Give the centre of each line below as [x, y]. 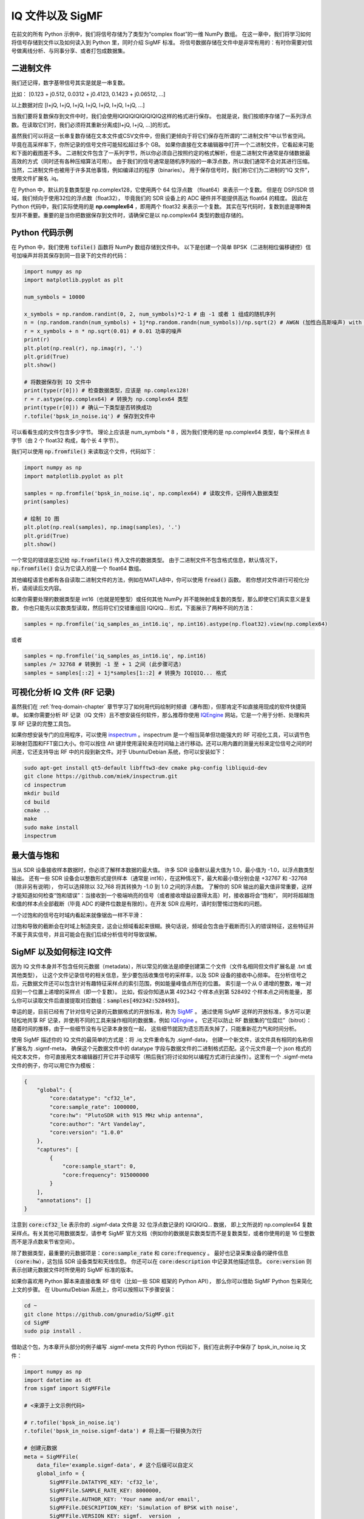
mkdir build [42, 794]
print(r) [37, 340]
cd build [37, 802]
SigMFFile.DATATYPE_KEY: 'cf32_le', [104, 1482]
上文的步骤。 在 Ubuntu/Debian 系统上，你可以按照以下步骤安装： [93, 1290]
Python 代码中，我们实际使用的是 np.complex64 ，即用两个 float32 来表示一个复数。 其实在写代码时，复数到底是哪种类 [161, 207]
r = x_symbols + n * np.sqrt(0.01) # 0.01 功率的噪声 [103, 331]
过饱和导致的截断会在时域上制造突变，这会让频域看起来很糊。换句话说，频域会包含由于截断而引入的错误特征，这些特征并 [163, 926]
